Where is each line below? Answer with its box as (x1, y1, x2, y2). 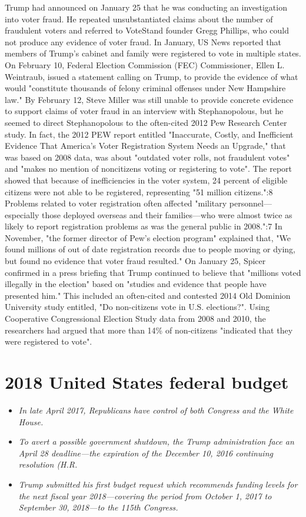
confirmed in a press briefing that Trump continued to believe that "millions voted (5, 266, 301, 278)
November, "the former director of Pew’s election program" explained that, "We (5, 231, 291, 244)
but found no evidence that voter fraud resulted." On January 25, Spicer (5, 255, 266, 267)
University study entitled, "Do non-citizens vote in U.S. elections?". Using (5, 301, 270, 313)
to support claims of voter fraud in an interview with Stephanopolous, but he (5, 105, 284, 117)
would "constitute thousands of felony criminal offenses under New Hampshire (5, 82, 286, 94)
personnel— (229, 197, 272, 209)
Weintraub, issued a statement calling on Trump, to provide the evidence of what (5, 70, 298, 82)
